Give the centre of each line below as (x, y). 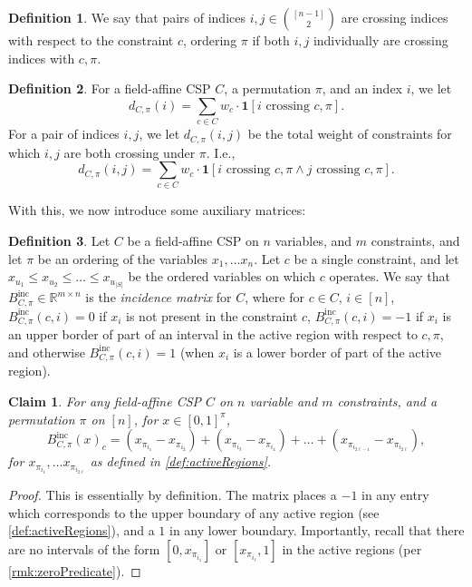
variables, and (313, 241)
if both (271, 40)
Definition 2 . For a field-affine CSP (110, 88)
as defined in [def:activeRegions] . (181, 461)
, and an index (362, 88)
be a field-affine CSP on (193, 241)
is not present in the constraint (212, 315)
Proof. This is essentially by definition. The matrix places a (173, 494)
